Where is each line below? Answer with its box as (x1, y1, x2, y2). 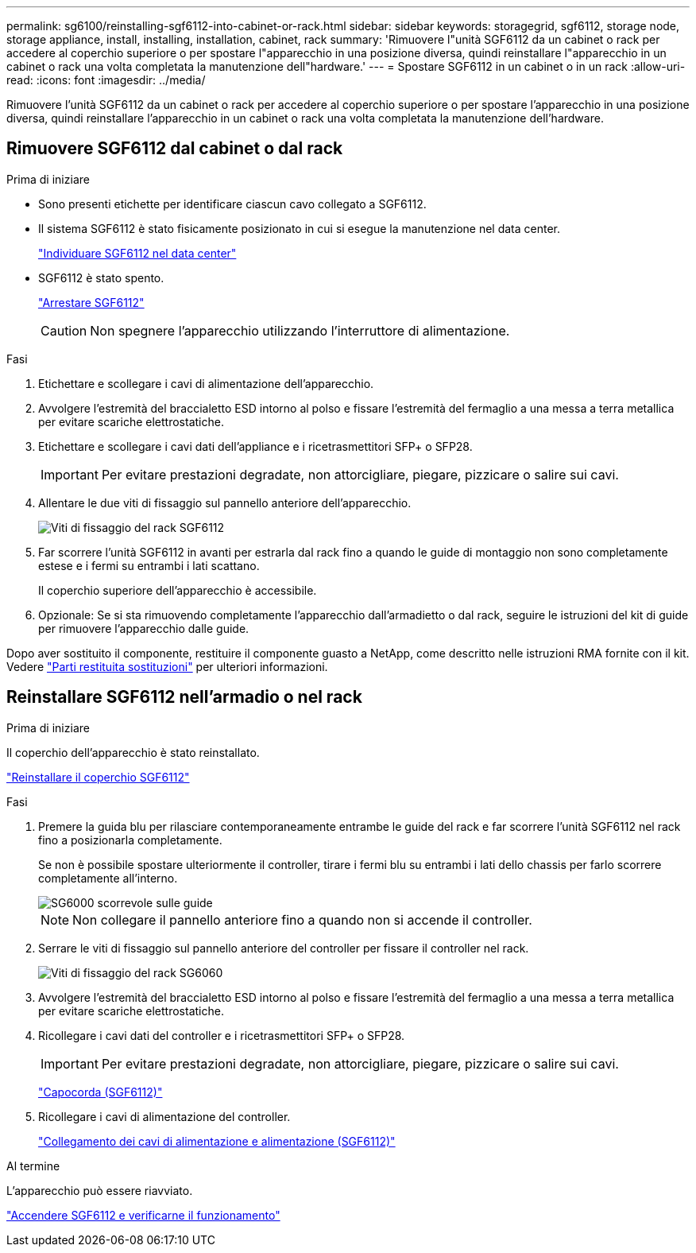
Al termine (6, 1158, 60, 1173)
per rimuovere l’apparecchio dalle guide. (38, 621, 249, 635)
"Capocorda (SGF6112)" (38, 1084, 163, 1099)
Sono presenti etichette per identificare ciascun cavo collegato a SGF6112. (38, 196, 427, 211)
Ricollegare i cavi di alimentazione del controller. (38, 1109, 291, 1123)
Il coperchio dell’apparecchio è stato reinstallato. (6, 745, 260, 759)
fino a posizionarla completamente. (38, 832, 222, 847)
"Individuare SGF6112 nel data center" (38, 246, 237, 260)
